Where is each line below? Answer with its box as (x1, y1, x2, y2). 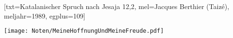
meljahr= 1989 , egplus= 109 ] (4, 10, 85, 20)
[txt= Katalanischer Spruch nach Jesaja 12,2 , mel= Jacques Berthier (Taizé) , (4, 1, 230, 11)
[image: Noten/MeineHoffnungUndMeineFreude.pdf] (4, 28, 164, 35)
